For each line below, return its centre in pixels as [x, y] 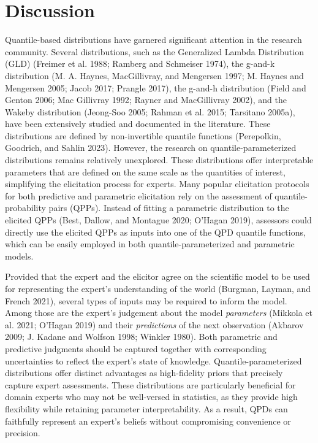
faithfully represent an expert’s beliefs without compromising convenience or [148, 421]
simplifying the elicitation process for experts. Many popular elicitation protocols [157, 184]
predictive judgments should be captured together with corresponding [136, 348]
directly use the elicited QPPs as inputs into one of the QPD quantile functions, [155, 232]
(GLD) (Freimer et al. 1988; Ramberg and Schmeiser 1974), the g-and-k [140, 64]
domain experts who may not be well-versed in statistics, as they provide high [151, 397]
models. [19, 256]
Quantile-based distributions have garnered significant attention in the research [153, 40]
